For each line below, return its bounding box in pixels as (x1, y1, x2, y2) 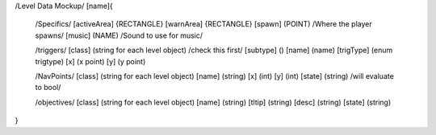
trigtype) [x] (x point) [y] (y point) (35, 56, 146, 66)
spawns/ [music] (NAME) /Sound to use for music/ (35, 31, 203, 40)
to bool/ (35, 83, 61, 92)
